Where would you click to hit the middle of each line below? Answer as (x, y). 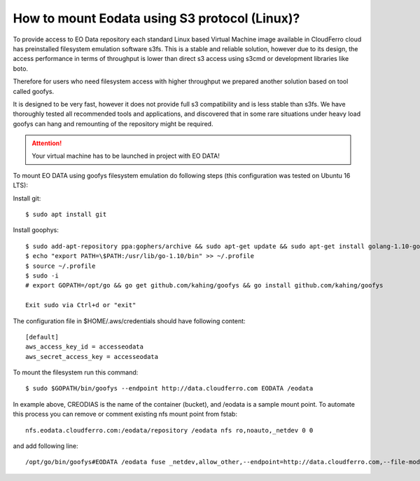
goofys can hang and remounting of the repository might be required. (113, 123)
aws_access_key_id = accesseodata (84, 347)
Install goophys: (36, 230)
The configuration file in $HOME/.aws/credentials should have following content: (129, 321)
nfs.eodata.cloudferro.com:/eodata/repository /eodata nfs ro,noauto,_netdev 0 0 (169, 430)
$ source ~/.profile (61, 266)
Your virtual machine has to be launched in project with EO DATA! (126, 156)
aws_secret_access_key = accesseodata (92, 357)
